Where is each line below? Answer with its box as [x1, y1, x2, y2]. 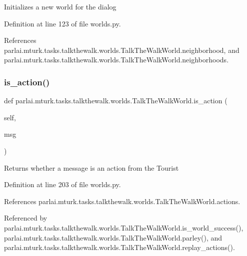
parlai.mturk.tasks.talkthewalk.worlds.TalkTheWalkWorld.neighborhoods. [4, 54, 229, 65]
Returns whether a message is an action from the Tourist [4, 162, 179, 173]
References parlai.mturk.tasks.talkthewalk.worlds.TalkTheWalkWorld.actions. [4, 196, 240, 206]
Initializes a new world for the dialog [4, 1, 116, 11]
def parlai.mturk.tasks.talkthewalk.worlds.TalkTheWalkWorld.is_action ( [4, 95, 227, 106]
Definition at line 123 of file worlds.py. [4, 18, 121, 28]
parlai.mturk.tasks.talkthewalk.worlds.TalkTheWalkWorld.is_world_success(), [4, 222, 243, 233]
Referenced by [4, 213, 47, 223]
